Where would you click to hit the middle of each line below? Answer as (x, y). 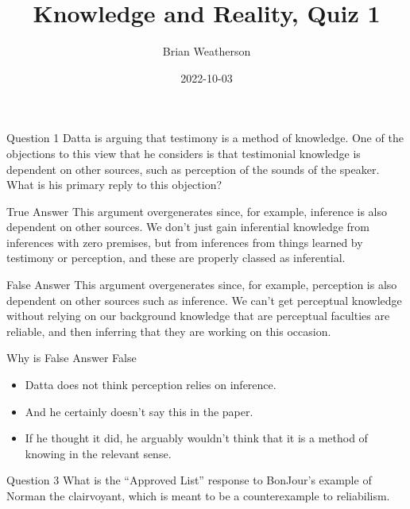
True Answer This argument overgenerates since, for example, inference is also (197, 211)
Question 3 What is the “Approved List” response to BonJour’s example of (189, 480)
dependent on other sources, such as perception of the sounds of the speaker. (193, 169)
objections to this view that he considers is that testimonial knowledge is (184, 153)
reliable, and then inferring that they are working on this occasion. (169, 331)
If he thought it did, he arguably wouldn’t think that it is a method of (196, 438)
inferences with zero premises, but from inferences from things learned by (185, 242)
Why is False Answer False (72, 358)
